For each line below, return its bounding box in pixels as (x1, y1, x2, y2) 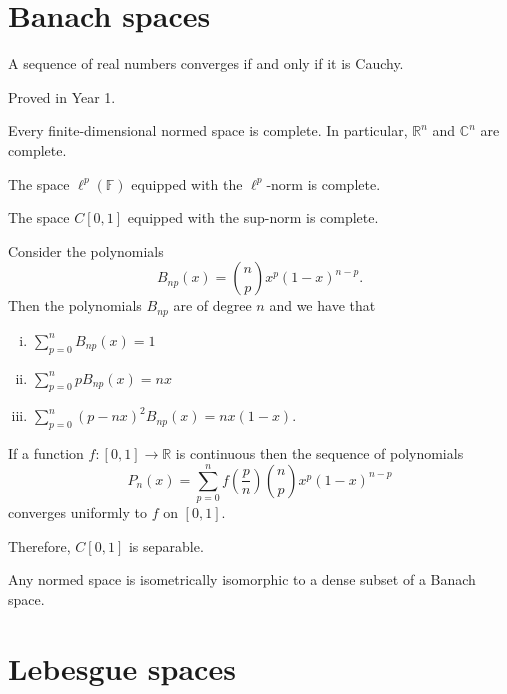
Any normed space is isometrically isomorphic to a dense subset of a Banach (8, 569, 476, 590)
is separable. (128, 535, 204, 556)
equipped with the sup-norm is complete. (127, 207, 379, 228)
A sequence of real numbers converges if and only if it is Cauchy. (8, 53, 404, 74)
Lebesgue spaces (8, 647, 236, 688)
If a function (8, 443, 84, 464)
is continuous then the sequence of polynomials (175, 443, 464, 464)
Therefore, (8, 535, 71, 556)
